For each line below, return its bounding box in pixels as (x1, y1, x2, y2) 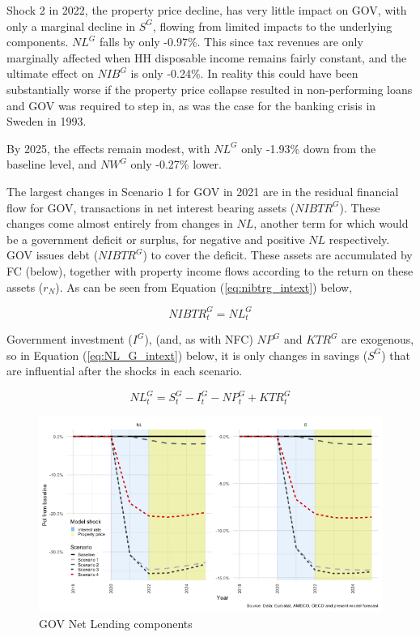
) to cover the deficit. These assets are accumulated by (142, 246, 413, 263)
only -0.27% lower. (130, 156, 223, 173)
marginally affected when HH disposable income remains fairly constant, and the (6, 49, 407, 66)
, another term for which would (253, 215, 409, 232)
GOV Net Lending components (39, 614, 193, 631)
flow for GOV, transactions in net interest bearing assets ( (6, 199, 295, 216)
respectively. (329, 230, 390, 247)
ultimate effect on (6, 65, 94, 82)
